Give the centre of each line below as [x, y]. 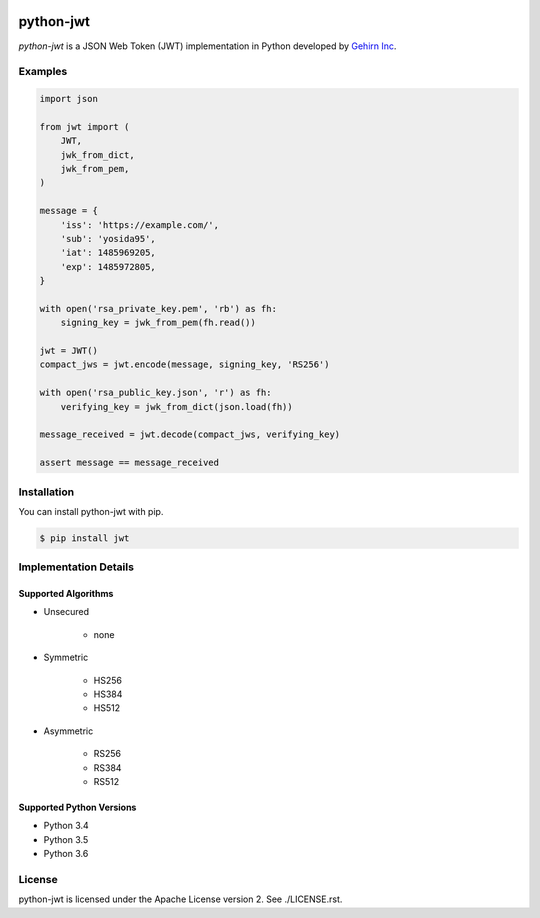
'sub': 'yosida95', [108, 238]
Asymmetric [68, 731]
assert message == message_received [129, 463]
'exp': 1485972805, [108, 266]
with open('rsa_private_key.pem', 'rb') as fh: [158, 308]
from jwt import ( [84, 126]
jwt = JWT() [69, 351]
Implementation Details [76, 567]
